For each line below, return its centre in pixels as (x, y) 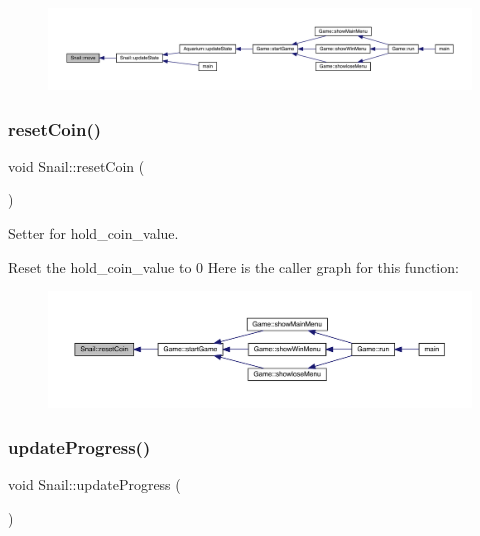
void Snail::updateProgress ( (94, 484)
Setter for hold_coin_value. (93, 232)
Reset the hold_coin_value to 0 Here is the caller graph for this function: (233, 266)
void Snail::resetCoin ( (76, 165)
